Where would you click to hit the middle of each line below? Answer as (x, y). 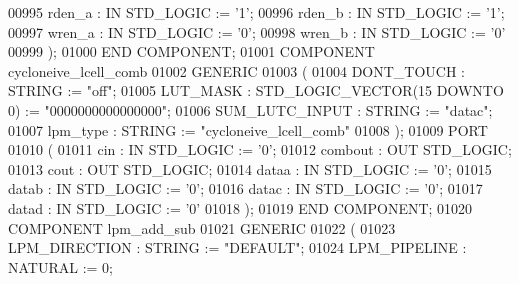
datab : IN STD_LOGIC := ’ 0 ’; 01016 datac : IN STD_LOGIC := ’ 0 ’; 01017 (245, 188)
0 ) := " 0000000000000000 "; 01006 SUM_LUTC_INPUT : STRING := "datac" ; (250, 109)
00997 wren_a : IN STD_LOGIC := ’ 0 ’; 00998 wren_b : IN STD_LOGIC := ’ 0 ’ (257, 31)
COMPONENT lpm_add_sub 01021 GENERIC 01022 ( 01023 (202, 227)
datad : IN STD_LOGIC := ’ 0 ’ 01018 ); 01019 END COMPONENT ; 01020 (240, 207)
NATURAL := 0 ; (61, 266)
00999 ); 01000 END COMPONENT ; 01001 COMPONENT (191, 51)
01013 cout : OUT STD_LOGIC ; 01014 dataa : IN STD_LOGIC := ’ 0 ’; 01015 (250, 168)
